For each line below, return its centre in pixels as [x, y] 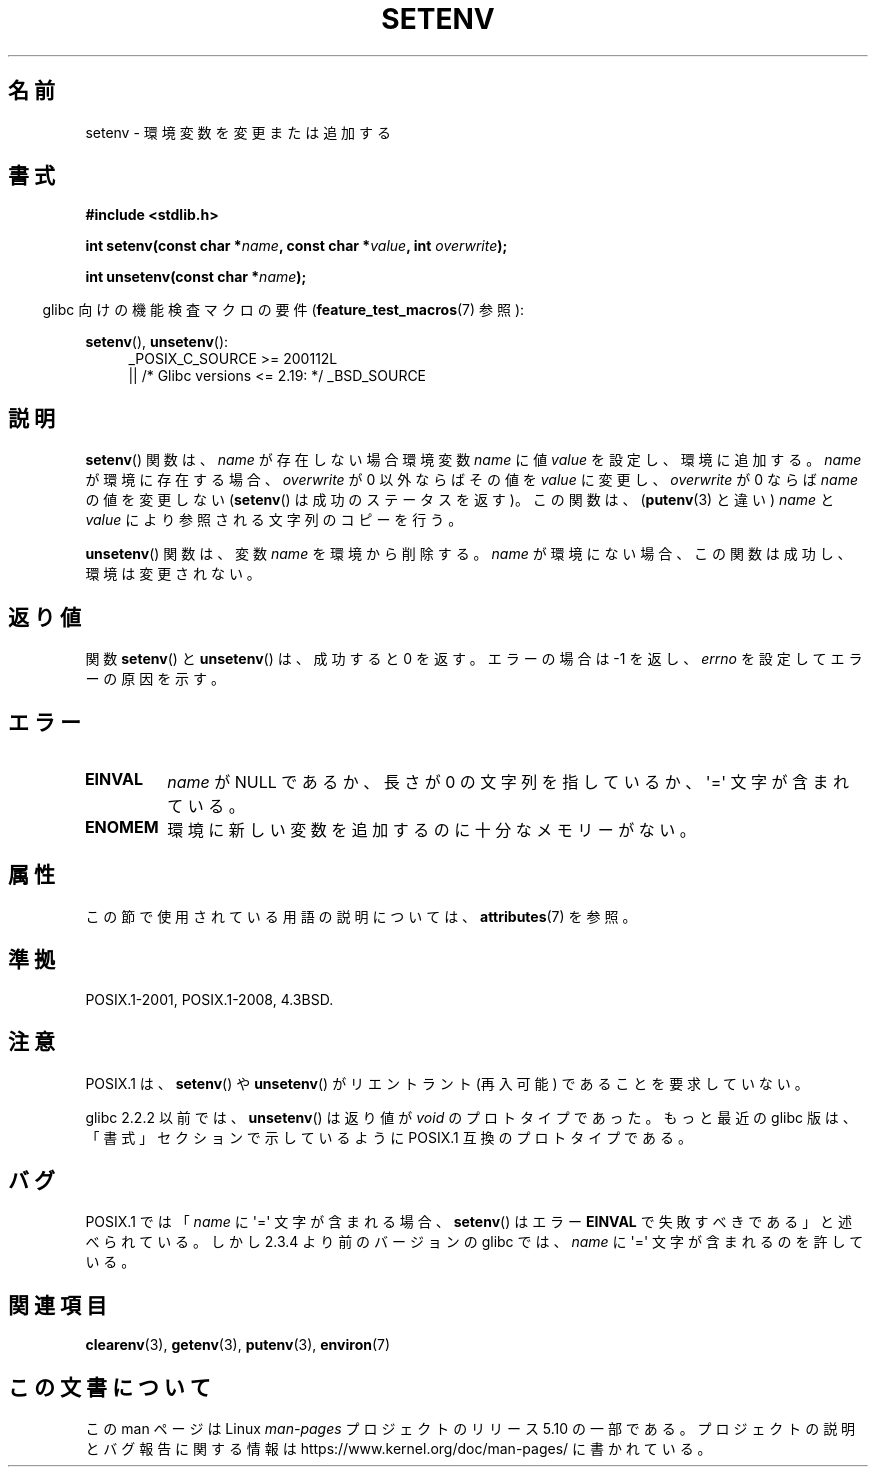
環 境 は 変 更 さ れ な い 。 [173, 574]
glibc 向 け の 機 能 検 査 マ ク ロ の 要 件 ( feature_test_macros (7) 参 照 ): [283, 310]
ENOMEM [121, 826]
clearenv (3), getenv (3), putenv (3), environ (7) [238, 1345]
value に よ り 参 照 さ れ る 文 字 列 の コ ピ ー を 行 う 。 [274, 520]
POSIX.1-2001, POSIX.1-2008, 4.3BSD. [209, 999]
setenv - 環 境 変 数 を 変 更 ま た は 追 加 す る [238, 132]
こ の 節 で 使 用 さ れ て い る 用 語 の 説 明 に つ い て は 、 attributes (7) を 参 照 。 [361, 916]
